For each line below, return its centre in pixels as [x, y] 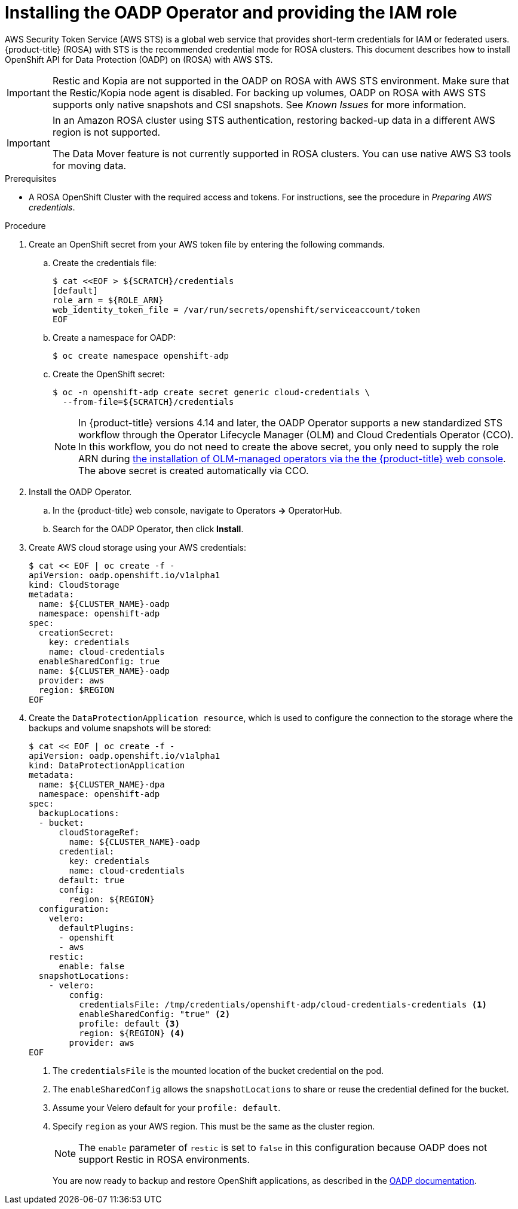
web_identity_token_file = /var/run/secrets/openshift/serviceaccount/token [237, 309]
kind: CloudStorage [74, 584]
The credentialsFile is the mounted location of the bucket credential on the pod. [218, 1070]
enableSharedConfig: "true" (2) [155, 1014]
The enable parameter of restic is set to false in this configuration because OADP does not [283, 1147]
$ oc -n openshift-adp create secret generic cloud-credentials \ [212, 392]
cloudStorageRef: [99, 832]
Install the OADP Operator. [80, 491]
